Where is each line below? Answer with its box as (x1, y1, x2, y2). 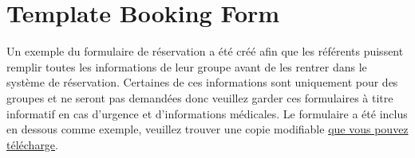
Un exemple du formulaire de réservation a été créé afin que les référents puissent (6, 43, 404, 60)
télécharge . (6, 136, 58, 152)
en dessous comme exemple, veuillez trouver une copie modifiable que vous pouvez (6, 121, 409, 137)
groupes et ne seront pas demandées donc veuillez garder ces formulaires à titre (6, 89, 393, 106)
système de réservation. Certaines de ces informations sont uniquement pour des (6, 74, 398, 91)
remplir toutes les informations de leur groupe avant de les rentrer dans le (6, 58, 367, 75)
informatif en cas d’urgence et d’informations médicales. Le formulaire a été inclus (6, 105, 408, 121)
